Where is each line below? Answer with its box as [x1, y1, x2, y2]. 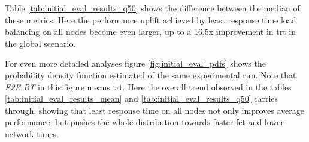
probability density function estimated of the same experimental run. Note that [5, 68, 296, 81]
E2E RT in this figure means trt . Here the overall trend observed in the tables [5, 80, 292, 93]
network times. [5, 127, 59, 140]
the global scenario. [5, 37, 76, 49]
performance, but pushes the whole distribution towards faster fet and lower [5, 116, 284, 128]
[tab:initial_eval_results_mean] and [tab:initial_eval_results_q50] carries [5, 92, 278, 105]
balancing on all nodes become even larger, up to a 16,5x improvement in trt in [5, 25, 296, 38]
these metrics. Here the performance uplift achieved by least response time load [5, 13, 296, 26]
